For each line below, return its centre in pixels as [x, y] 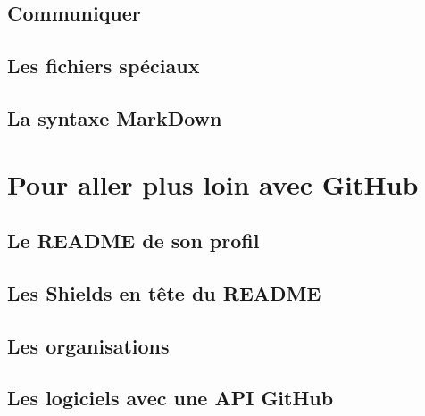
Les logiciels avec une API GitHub [171, 398]
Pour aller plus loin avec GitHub [213, 183]
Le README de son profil [133, 241]
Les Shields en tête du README [164, 292]
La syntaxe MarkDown [115, 117]
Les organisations [88, 345]
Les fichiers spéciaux [104, 66]
